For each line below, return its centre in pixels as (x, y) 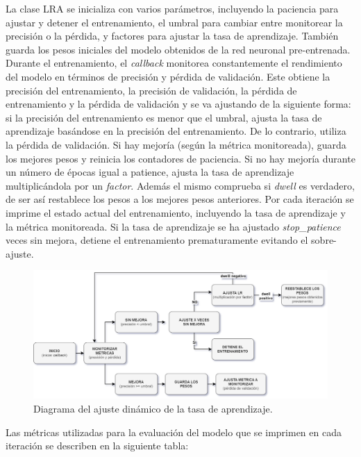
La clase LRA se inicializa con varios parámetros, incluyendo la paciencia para (172, 8)
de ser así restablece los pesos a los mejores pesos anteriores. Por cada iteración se (180, 199)
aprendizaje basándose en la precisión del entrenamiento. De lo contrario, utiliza (176, 131)
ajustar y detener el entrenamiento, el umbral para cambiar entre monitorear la (174, 22)
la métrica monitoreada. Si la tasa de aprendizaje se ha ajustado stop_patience (173, 226)
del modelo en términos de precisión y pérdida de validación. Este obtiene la (168, 76)
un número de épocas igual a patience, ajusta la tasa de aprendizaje (150, 172)
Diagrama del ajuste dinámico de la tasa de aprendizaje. (153, 408)
